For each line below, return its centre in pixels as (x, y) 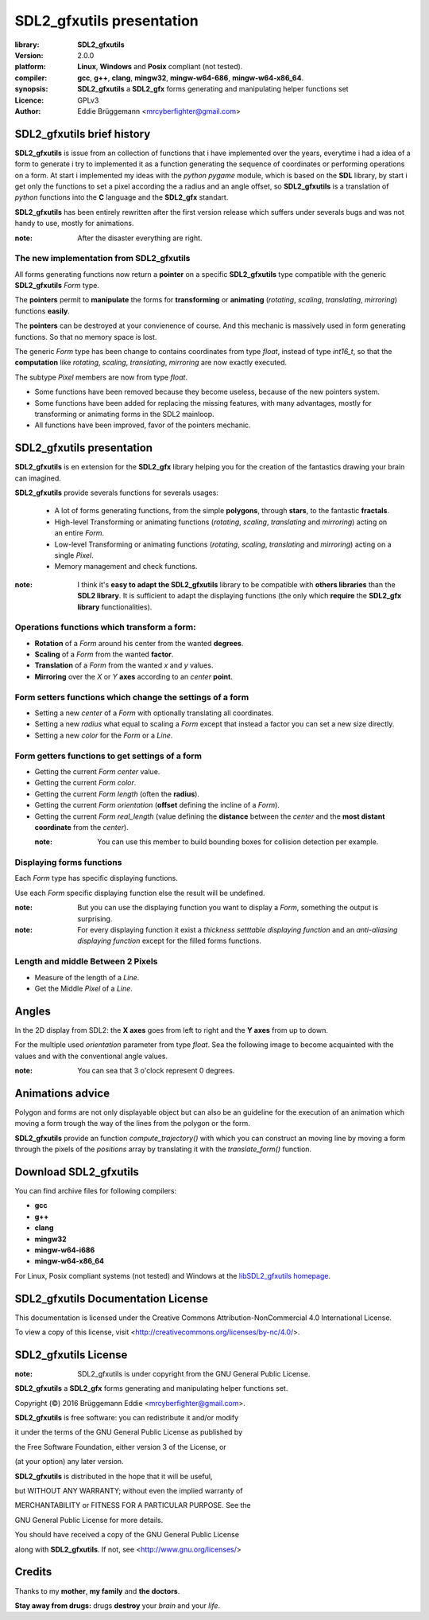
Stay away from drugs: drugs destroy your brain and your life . (118, 1605)
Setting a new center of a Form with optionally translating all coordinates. (154, 713)
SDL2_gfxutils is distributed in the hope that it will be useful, (114, 1476)
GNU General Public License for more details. (89, 1520)
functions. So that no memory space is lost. (86, 337)
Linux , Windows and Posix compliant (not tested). (160, 67)
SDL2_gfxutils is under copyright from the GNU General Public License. (194, 1373)
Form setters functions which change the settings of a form (132, 697)
